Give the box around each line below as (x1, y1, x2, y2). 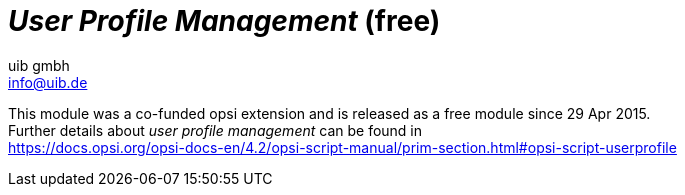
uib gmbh (8, 56, 70, 74)
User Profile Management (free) (8, 4, 441, 38)
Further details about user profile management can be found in (8, 121, 423, 139)
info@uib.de (8, 73, 88, 91)
